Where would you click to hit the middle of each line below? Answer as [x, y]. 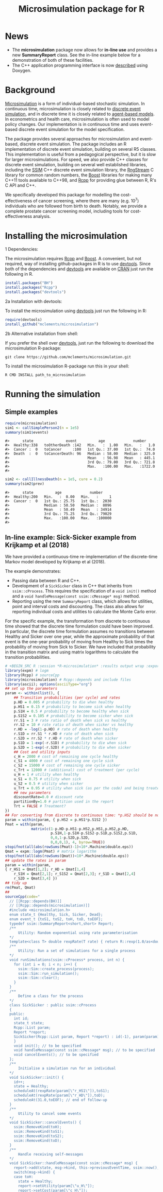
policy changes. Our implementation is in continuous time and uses [72, 124]
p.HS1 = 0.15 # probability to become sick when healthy [73, 707]
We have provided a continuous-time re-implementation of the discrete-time [81, 557]
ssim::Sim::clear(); [39, 978]
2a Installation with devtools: [33, 301]
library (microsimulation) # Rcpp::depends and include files [68, 680]
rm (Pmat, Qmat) [20, 887]
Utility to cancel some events [49, 1113]
